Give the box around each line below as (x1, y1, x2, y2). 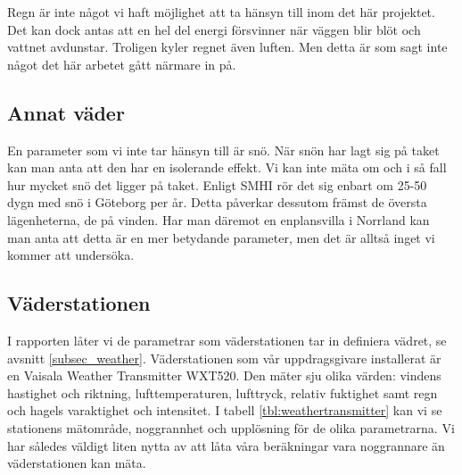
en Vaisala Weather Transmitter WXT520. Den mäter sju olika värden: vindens (7, 366, 441, 385)
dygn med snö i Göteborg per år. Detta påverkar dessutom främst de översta (7, 193, 427, 212)
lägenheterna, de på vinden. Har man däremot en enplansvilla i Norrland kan (7, 210, 430, 229)
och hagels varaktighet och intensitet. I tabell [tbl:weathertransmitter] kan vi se (7, 401, 442, 420)
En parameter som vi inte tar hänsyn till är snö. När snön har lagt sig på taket (7, 140, 440, 159)
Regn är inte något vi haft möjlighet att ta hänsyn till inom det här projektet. (7, 3, 435, 21)
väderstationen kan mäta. (7, 454, 146, 472)
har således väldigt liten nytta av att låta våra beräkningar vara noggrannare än (7, 436, 445, 454)
